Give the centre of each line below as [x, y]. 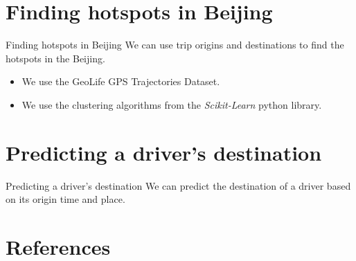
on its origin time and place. [65, 199]
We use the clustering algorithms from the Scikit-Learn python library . [172, 104]
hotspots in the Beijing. [55, 58]
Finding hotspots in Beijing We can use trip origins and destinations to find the [175, 45]
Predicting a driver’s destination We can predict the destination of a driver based [178, 185]
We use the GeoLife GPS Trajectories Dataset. [121, 81]
